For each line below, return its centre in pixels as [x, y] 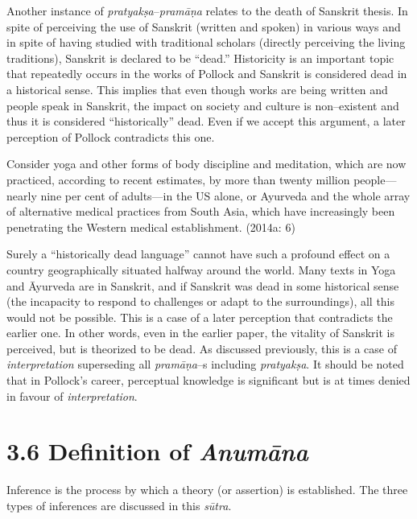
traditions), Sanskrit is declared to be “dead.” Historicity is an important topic [200, 58]
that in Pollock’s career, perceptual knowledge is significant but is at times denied [208, 380]
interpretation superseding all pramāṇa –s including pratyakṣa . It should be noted [205, 364]
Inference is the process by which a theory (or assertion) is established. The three [207, 490]
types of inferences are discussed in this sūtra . [119, 505]
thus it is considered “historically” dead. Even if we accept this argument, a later [206, 121]
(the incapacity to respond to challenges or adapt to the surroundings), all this [201, 301]
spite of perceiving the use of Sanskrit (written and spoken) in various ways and [204, 26]
